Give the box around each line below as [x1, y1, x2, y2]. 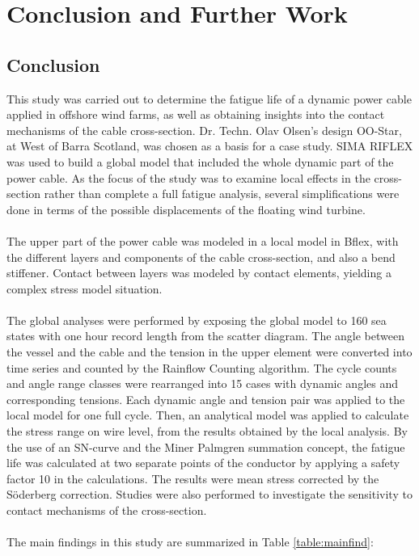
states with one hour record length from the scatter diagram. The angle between [6, 327, 404, 344]
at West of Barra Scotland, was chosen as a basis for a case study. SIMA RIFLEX [6, 137, 413, 154]
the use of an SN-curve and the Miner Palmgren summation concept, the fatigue [6, 438, 405, 455]
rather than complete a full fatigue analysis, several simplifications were [44, 185, 400, 202]
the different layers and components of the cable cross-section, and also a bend [6, 248, 396, 265]
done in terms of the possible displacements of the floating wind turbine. [6, 200, 366, 217]
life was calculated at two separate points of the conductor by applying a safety [6, 454, 400, 471]
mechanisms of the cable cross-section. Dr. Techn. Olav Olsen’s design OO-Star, [6, 121, 402, 138]
